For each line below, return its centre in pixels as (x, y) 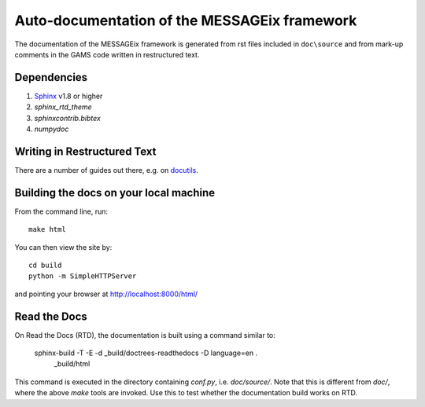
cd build (45, 265)
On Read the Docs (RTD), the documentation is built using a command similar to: (145, 335)
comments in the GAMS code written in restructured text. (107, 54)
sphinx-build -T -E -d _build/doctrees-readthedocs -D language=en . (146, 353)
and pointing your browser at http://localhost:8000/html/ (106, 294)
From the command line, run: (61, 211)
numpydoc (52, 129)
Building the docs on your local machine (115, 192)
